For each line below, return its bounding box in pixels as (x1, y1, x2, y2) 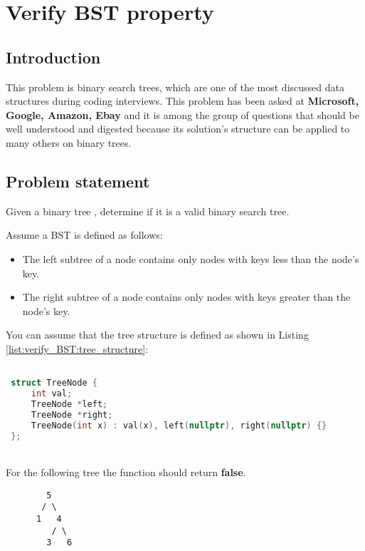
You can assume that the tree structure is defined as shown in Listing (6, 327, 309, 342)
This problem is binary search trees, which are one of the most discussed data (6, 79, 344, 94)
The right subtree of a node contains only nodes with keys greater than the (22, 289, 351, 304)
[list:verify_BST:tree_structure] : (6, 341, 149, 356)
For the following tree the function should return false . (6, 465, 246, 479)
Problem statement (6, 170, 150, 192)
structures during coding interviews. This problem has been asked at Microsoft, (6, 93, 359, 108)
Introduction (6, 46, 101, 68)
